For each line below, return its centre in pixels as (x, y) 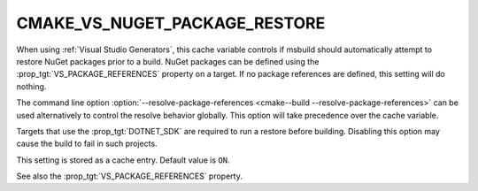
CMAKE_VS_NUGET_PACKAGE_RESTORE (171, 23)
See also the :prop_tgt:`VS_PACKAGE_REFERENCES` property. (129, 176)
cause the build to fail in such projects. (87, 144)
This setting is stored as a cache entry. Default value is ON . (123, 160)
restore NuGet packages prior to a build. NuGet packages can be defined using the (168, 61)
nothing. (31, 86)
